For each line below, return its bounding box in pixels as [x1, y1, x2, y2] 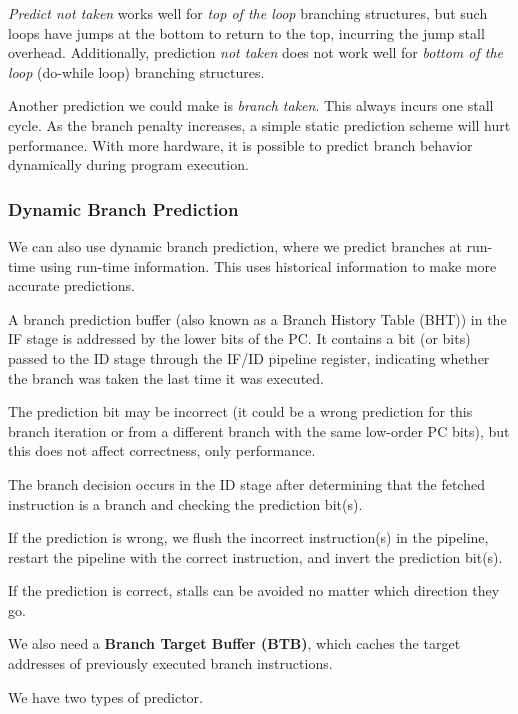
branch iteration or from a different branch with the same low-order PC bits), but [8, 420, 510, 441]
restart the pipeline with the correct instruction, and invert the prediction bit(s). [8, 546, 503, 567]
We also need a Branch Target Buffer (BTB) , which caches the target [8, 633, 461, 654]
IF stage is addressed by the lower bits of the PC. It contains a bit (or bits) [8, 328, 471, 349]
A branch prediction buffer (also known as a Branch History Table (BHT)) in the [8, 308, 507, 329]
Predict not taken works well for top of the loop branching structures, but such [8, 3, 488, 23]
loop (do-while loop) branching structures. [8, 61, 265, 82]
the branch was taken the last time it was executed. [8, 367, 324, 388]
